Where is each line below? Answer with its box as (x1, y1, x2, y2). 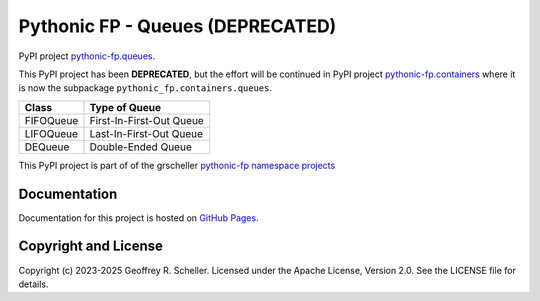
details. (18, 278, 49, 290)
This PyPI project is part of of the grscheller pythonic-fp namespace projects (18, 159, 336, 171)
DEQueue (24, 140, 70, 154)
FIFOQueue (24, 113, 79, 127)
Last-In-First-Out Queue (89, 126, 204, 140)
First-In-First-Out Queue (89, 113, 204, 127)
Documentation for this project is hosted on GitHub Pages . (18, 211, 259, 224)
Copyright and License (18, 238, 164, 255)
